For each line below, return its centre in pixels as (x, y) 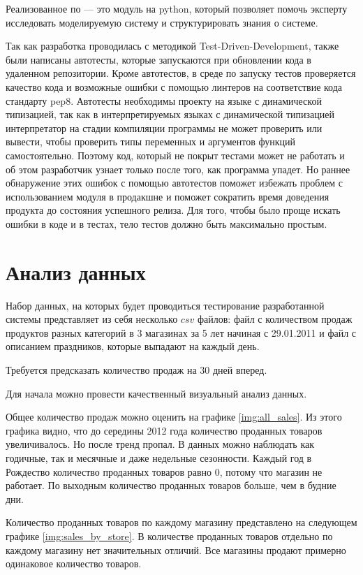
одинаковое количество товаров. (74, 563)
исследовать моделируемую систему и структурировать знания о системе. (162, 22)
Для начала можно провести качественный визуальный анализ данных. (156, 393)
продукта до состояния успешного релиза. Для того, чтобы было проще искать (173, 210)
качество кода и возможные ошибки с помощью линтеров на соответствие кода (174, 86)
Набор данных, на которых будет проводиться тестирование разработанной (165, 305)
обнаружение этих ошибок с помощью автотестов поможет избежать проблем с (175, 183)
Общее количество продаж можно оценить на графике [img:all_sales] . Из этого (174, 417)
